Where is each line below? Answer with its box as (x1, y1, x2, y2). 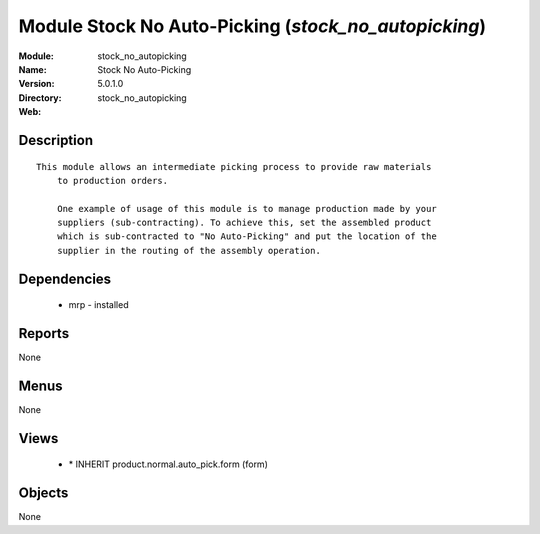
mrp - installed (68, 299, 129, 311)
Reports (18, 325, 70, 342)
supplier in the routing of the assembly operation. (56, 245, 322, 256)
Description (18, 131, 94, 149)
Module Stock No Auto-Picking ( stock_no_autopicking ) (18, 15, 487, 37)
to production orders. (56, 175, 169, 186)
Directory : (18, 91, 62, 104)
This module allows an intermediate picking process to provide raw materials (36, 161, 432, 172)
